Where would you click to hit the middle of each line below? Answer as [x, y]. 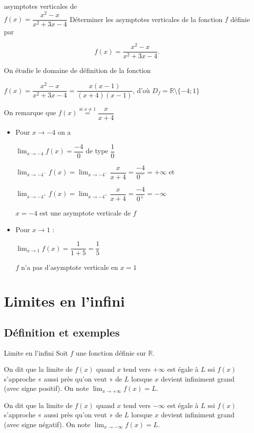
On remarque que [30, 112]
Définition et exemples [62, 332]
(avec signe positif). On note [46, 388]
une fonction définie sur [111, 352]
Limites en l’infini [64, 301]
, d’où [141, 90]
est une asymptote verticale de [85, 213]
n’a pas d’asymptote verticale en [70, 267]
